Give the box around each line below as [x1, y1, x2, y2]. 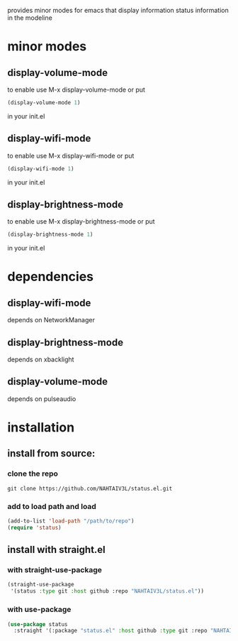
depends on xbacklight [7, 355, 74, 364]
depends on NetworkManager [7, 316, 96, 324]
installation [7, 420, 75, 436]
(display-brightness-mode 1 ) [7, 231, 93, 239]
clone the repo [7, 469, 59, 478]
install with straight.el [7, 544, 106, 556]
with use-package [7, 605, 72, 615]
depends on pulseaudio [7, 394, 76, 403]
